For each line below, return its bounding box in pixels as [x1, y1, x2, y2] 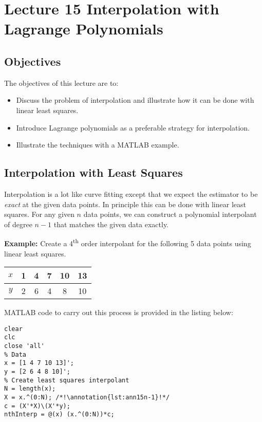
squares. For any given [4, 209, 74, 219]
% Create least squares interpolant [4, 376, 129, 384]
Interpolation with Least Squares [4, 164, 183, 180]
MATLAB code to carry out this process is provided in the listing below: [4, 307, 233, 318]
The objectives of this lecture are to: [4, 77, 119, 88]
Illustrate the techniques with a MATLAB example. [16, 139, 179, 150]
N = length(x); [4, 385, 56, 393]
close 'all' [4, 342, 45, 350]
